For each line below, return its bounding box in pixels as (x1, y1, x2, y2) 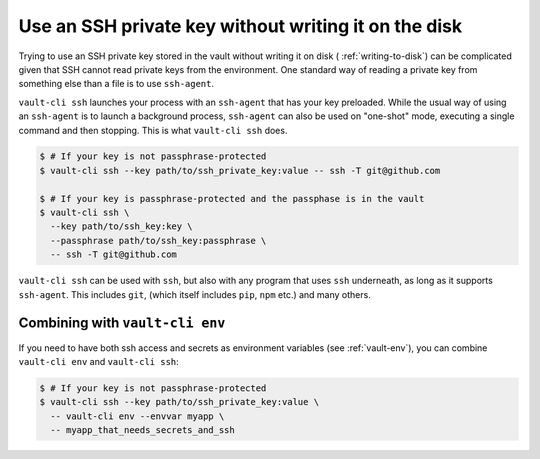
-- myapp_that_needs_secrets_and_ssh (50, 425, 235, 436)
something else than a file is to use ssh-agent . (18, 78, 215, 90)
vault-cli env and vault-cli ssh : (18, 355, 179, 367)
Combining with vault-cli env (18, 315, 226, 332)
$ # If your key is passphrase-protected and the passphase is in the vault (39, 193, 425, 204)
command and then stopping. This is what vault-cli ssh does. (18, 124, 288, 136)
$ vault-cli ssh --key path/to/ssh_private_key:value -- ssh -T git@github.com (39, 165, 441, 176)
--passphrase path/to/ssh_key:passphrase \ (50, 235, 267, 246)
